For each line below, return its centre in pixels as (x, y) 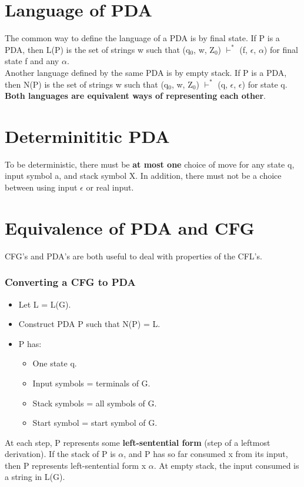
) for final (281, 49)
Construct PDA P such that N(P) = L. (89, 324)
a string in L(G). (35, 477)
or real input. (110, 187)
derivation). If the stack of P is (60, 454)
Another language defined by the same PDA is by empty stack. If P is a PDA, (146, 72)
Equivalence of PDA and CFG (130, 227)
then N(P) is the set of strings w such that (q (87, 84)
